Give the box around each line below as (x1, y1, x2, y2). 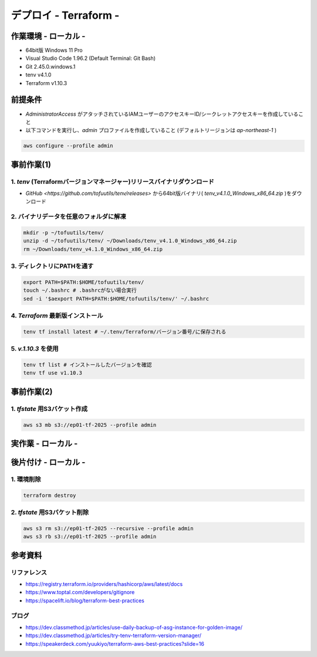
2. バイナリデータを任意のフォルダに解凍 (11, 213, 126, 221)
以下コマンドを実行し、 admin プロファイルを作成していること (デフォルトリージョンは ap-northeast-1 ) (25, 127, 277, 134)
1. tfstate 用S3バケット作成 (11, 405, 88, 413)
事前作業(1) (11, 159, 51, 170)
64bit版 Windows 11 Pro (25, 47, 83, 54)
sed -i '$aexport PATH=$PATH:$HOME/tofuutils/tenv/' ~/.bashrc (23, 295, 210, 302)
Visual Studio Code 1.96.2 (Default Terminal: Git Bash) (25, 55, 156, 62)
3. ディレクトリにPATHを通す (11, 262, 94, 270)
